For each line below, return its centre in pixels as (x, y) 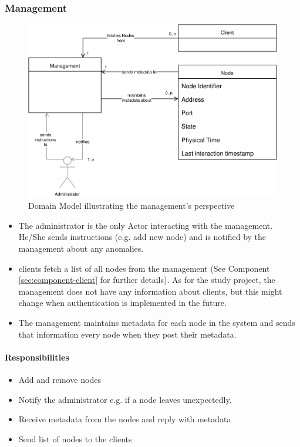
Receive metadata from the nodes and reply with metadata (125, 419)
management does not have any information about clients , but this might (150, 291)
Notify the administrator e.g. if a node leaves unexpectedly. (125, 399)
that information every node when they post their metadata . (127, 334)
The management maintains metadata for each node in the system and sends (157, 323)
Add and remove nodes (60, 380)
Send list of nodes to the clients (75, 438)
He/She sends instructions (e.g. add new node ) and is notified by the (142, 237)
